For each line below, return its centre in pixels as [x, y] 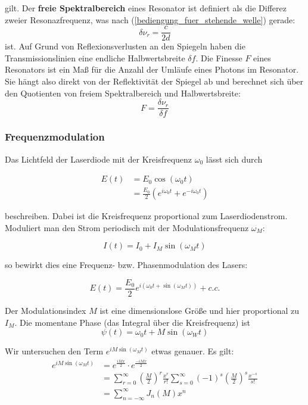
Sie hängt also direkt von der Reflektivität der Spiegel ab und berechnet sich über [154, 81]
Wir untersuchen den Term [54, 351]
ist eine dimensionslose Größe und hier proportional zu [200, 310]
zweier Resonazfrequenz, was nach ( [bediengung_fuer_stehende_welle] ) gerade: [150, 19]
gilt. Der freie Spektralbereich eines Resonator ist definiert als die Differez [146, 8]
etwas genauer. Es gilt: [193, 351]
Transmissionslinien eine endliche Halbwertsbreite [95, 57]
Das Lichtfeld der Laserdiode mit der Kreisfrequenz [99, 159]
